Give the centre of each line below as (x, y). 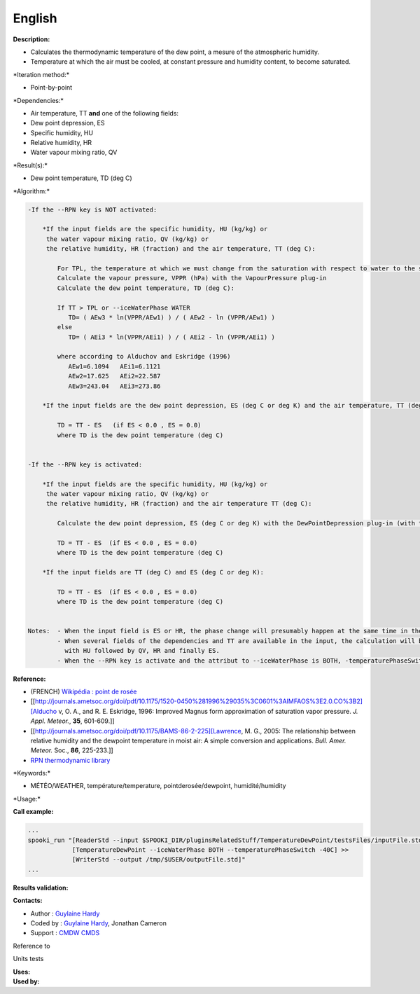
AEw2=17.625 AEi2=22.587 (114, 376)
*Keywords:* (32, 773)
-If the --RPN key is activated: (85, 464)
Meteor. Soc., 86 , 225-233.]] (72, 750)
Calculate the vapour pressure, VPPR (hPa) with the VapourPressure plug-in (192, 278)
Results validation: (41, 888)
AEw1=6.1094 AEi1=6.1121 (114, 366)
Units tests (28, 959)
